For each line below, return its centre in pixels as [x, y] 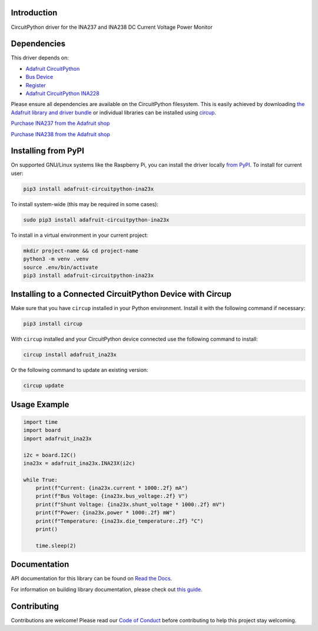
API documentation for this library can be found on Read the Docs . [92, 579]
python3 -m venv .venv [56, 259]
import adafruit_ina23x [58, 438]
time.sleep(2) [56, 546]
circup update [44, 386]
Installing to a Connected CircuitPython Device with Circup [121, 294]
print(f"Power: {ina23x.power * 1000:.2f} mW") [106, 513]
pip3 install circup [53, 324]
